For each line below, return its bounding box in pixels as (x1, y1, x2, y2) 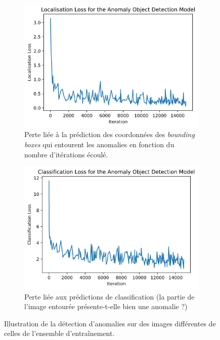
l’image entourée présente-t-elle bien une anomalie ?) (24, 301, 188, 312)
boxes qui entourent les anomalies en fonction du (24, 139, 174, 150)
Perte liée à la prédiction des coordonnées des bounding (24, 129, 195, 140)
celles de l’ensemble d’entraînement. (4, 328, 115, 338)
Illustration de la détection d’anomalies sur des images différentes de (4, 318, 216, 328)
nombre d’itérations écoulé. (24, 149, 108, 159)
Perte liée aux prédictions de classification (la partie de (24, 291, 195, 302)
